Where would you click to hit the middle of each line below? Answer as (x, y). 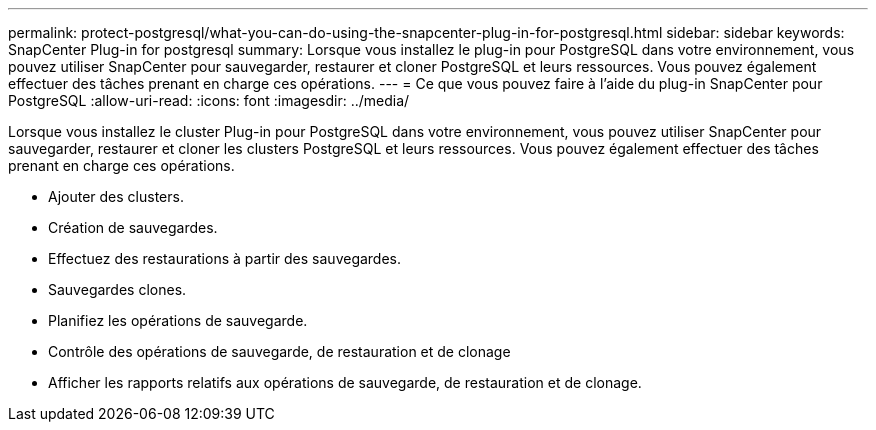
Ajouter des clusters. (116, 196)
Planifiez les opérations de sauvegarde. (178, 320)
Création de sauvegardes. (133, 227)
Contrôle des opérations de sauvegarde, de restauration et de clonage (279, 351)
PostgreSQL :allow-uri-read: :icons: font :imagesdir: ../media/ (209, 100)
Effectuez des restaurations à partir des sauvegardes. (225, 258)
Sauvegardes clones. (117, 289)
